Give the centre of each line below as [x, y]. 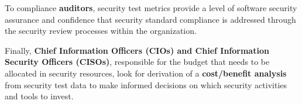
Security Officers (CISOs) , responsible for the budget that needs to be [137, 62]
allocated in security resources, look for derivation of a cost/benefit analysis [146, 73]
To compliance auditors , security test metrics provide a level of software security [151, 8]
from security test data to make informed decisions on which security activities [146, 84]
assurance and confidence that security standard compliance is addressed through [150, 19]
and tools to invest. [39, 96]
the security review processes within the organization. [101, 31]
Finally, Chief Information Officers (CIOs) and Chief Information [137, 50]
